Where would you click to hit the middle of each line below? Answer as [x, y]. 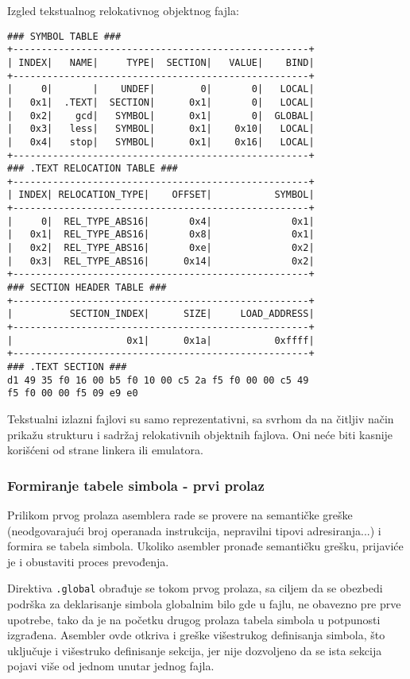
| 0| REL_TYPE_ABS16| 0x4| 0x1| [161, 221]
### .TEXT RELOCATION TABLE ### [93, 169]
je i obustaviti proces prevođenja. [88, 561]
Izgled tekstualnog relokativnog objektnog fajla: [123, 10]
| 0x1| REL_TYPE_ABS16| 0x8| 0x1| [161, 235]
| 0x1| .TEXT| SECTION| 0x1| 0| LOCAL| [161, 102]
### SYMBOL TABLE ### [64, 36]
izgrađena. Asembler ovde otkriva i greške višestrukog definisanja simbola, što [196, 635]
